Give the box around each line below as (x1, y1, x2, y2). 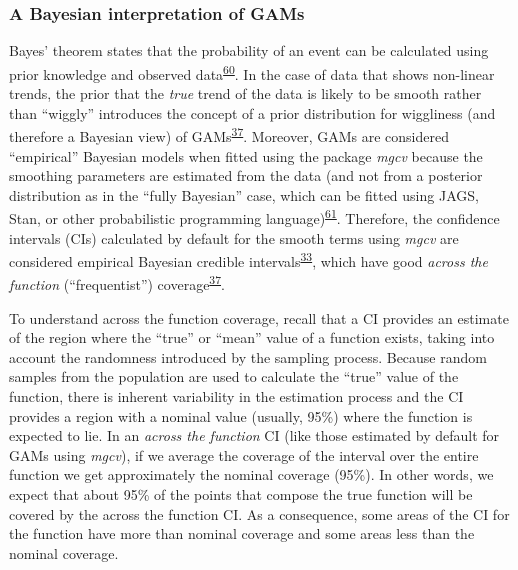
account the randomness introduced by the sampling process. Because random (9, 346, 487, 367)
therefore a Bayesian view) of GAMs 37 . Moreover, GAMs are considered (9, 123, 449, 146)
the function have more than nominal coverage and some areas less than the (9, 523, 475, 544)
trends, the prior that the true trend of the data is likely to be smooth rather (9, 83, 482, 104)
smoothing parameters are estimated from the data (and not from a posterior (9, 165, 483, 186)
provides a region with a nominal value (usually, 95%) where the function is (9, 405, 473, 426)
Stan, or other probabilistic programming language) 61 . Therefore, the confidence (9, 205, 500, 228)
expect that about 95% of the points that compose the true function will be (9, 483, 473, 504)
